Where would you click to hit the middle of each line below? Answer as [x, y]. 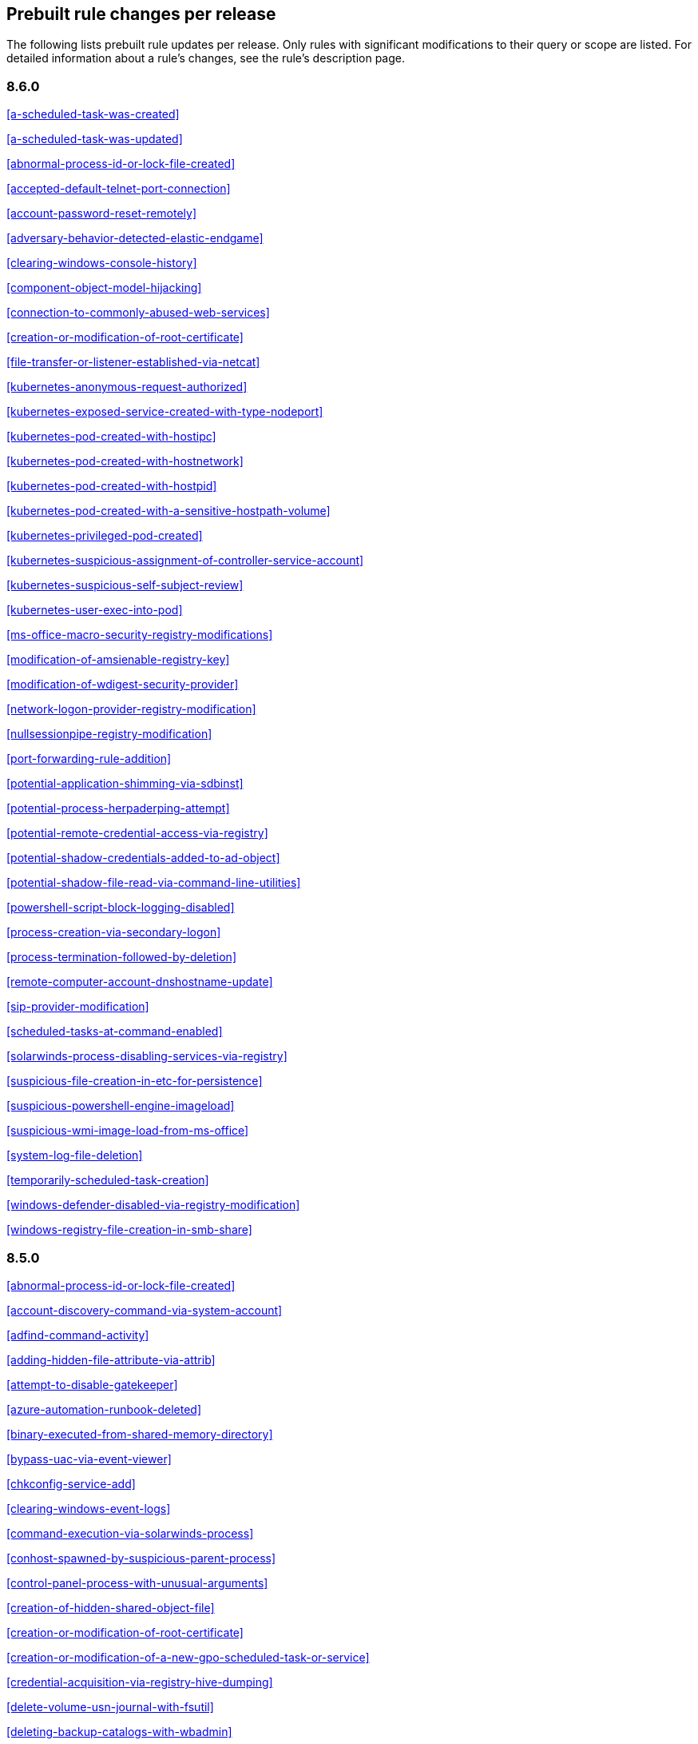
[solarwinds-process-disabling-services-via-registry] [147, 1056]
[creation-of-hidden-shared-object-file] [111, 1607]
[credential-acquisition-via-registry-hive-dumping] [140, 1682]
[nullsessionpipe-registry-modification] [109, 734]
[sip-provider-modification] [78, 1007]
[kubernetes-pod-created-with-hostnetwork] [125, 461]
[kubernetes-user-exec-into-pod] [95, 610]
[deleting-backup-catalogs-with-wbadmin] [119, 1731]
